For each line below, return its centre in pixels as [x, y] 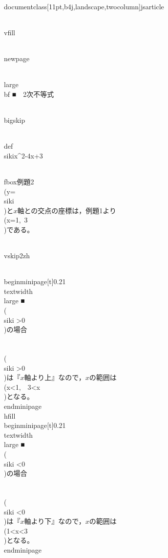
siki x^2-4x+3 [23, 155]
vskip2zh [17, 256]
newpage [17, 58]
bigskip [15, 120]
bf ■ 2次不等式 [29, 94]
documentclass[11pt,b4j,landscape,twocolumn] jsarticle [84, 6]
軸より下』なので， [55, 521]
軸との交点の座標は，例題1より [67, 210]
